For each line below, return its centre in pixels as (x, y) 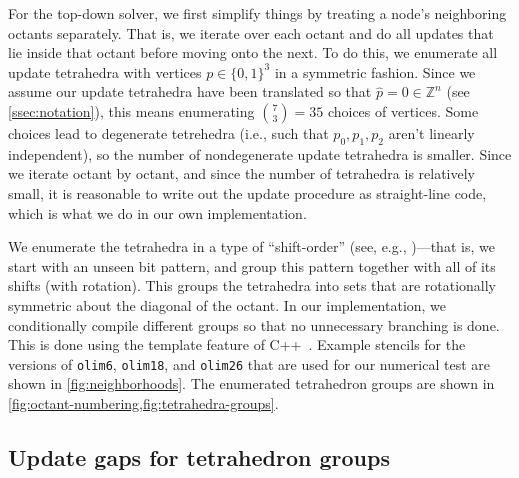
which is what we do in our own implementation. (157, 212)
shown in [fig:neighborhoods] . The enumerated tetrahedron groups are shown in (251, 383)
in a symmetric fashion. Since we (375, 71)
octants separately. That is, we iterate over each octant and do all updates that (251, 32)
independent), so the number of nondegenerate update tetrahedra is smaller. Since (260, 153)
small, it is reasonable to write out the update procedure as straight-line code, (247, 192)
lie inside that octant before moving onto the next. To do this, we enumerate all (253, 52)
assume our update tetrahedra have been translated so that (190, 91)
